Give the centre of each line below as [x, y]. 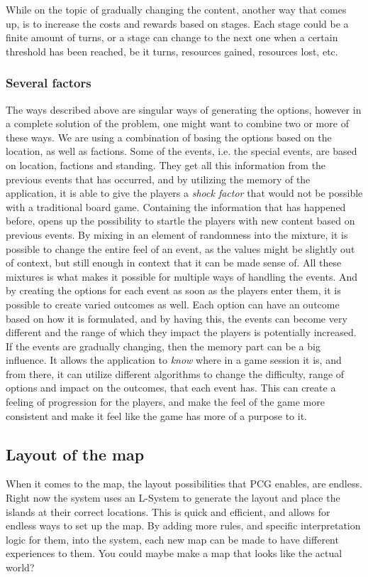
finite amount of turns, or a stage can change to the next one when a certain [172, 37]
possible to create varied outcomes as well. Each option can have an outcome [173, 304]
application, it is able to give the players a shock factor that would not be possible [184, 193]
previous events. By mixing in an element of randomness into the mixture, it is [177, 234]
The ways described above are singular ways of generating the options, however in [184, 109]
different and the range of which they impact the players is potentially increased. [181, 332]
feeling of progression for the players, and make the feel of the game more [165, 402]
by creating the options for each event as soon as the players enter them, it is [173, 290]
